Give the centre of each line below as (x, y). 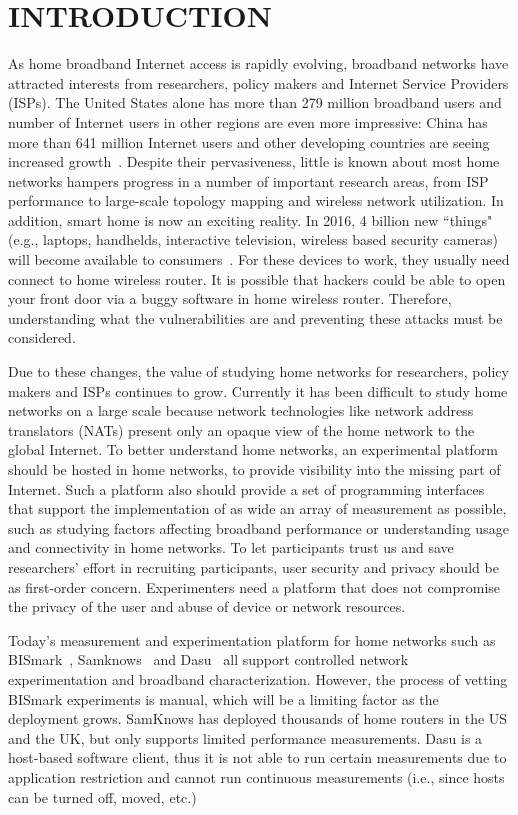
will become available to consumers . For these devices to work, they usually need (259, 259)
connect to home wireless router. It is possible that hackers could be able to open (257, 278)
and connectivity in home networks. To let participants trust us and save (231, 547)
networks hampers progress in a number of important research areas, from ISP (248, 180)
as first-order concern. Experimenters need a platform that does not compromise (254, 586)
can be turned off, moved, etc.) (102, 796)
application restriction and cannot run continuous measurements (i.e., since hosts (256, 776)
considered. (42, 337)
